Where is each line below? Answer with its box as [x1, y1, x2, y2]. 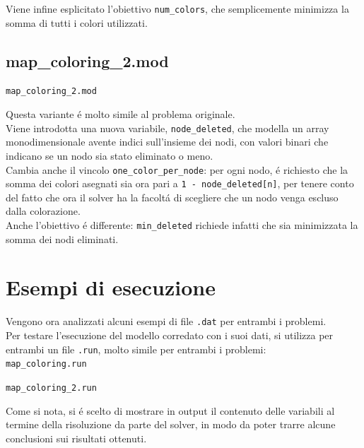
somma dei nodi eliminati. [6, 231, 119, 246]
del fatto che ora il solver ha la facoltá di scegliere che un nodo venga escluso [6, 189, 339, 204]
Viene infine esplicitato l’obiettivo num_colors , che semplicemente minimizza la [6, 1, 349, 16]
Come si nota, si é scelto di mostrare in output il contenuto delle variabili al [6, 403, 335, 418]
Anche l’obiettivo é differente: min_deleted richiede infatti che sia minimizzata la [6, 218, 358, 232]
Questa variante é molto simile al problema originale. [6, 107, 235, 122]
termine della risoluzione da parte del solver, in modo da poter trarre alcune [6, 417, 336, 432]
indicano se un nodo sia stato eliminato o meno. [6, 148, 213, 163]
